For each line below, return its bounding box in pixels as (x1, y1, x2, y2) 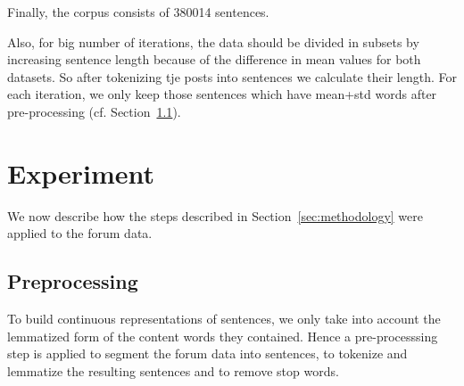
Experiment (7, 154, 155, 191)
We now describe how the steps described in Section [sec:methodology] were (7, 206, 423, 225)
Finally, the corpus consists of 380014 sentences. (7, 3, 269, 21)
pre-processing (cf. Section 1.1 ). (7, 102, 181, 120)
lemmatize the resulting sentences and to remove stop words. (7, 361, 339, 380)
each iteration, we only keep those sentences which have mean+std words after (7, 85, 437, 103)
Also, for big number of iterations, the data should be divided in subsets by (7, 32, 419, 51)
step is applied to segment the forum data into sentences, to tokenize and (7, 344, 408, 363)
